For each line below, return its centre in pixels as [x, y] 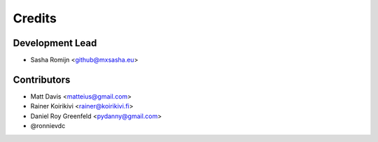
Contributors [42, 79]
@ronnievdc [48, 126]
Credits [35, 18]
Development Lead [55, 43]
